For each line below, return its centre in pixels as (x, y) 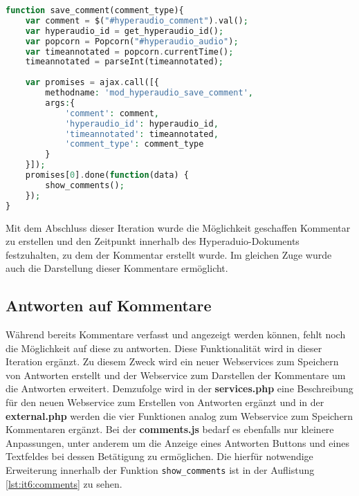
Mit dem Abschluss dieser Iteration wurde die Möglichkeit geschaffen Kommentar (178, 227)
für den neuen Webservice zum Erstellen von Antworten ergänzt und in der (165, 402)
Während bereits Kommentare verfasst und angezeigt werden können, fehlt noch (176, 334)
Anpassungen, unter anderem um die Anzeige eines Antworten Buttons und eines (177, 442)
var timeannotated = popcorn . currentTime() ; (129, 52)
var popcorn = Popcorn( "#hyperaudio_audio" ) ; (132, 41)
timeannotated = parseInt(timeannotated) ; (125, 62)
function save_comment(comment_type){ (95, 10)
